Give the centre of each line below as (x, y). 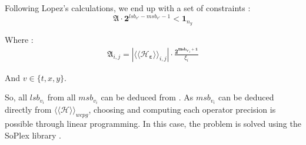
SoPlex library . (33, 135)
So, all (16, 97)
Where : (19, 39)
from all (61, 97)
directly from (28, 109)
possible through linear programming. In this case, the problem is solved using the (153, 124)
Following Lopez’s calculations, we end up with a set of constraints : (128, 8)
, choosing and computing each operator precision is (182, 109)
